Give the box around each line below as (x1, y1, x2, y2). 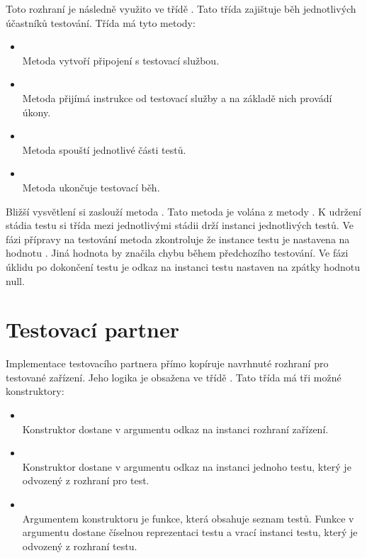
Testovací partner (6, 315, 179, 344)
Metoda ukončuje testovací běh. (22, 179, 160, 194)
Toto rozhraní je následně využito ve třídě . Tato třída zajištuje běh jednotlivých (6, 1, 356, 16)
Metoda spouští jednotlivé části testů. (22, 142, 186, 157)
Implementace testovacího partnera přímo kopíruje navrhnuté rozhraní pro (6, 356, 329, 371)
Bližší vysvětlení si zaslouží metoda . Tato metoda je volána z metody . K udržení (6, 203, 361, 218)
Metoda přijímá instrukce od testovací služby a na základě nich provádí (22, 90, 332, 105)
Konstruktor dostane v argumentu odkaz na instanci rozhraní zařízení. (22, 421, 329, 436)
